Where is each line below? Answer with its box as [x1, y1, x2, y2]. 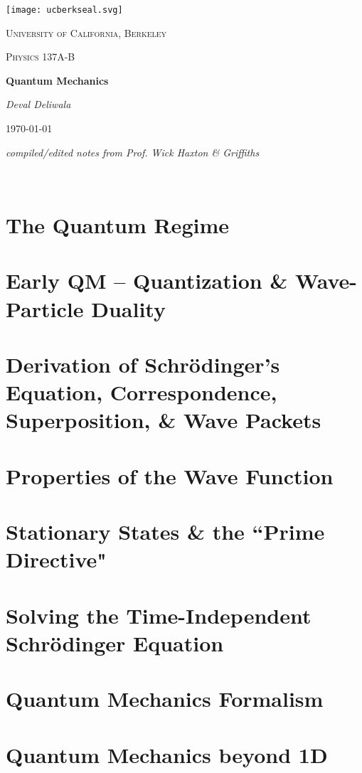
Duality [91, 294, 166, 323]
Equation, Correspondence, [6, 378, 277, 407]
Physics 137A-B [6, 49, 75, 64]
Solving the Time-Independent [6, 600, 312, 629]
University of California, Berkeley [6, 25, 167, 40]
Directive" [6, 545, 107, 574]
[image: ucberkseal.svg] [6, 5, 123, 15]
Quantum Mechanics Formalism [6, 684, 324, 713]
